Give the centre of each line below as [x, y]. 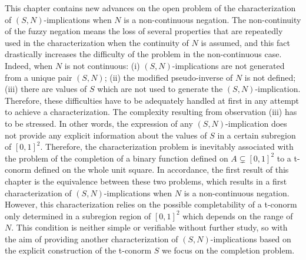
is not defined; [270, 77]
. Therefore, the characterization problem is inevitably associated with [167, 147]
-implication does [256, 123]
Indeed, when [29, 65]
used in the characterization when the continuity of [97, 42]
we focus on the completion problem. [228, 250]
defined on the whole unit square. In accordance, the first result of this [161, 170]
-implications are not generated [228, 65]
